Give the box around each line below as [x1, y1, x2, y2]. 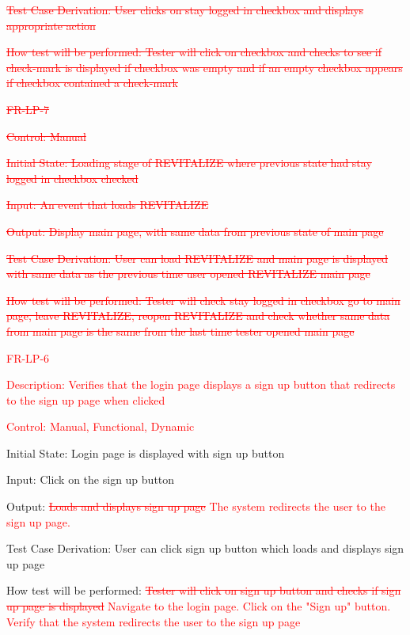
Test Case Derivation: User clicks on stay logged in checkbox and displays [6, 2, 364, 17]
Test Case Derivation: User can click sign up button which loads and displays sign [6, 540, 404, 557]
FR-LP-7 [6, 101, 50, 117]
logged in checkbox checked [6, 169, 139, 186]
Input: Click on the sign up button [6, 471, 175, 488]
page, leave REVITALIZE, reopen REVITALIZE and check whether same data [6, 307, 390, 324]
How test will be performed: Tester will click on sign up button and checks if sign [6, 582, 401, 599]
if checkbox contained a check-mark [6, 74, 179, 91]
